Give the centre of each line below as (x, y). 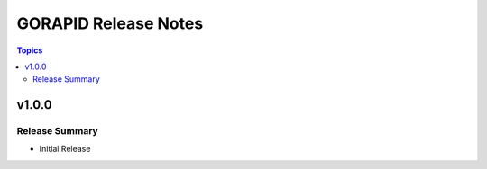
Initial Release (65, 149)
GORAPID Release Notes (110, 23)
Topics (30, 50)
